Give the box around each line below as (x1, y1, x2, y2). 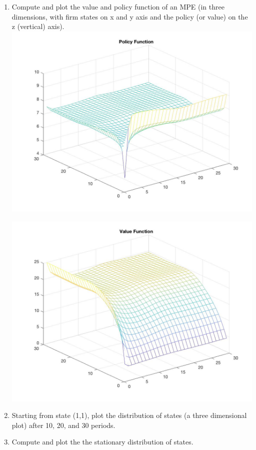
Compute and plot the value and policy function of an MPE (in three (11, 2, 224, 12)
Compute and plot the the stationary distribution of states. (11, 436, 193, 447)
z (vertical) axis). (11, 21, 64, 32)
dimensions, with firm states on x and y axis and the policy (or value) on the (11, 11, 248, 22)
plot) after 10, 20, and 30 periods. (11, 419, 115, 430)
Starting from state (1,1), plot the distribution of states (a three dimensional (11, 410, 247, 420)
